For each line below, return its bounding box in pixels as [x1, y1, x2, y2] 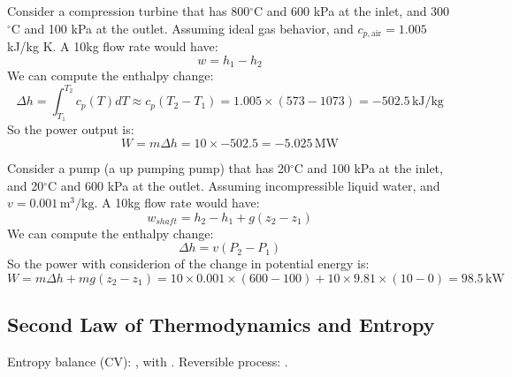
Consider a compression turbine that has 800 [7, 2, 250, 19]
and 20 [7, 176, 44, 194]
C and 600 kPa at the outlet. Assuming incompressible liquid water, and [48, 176, 440, 194]
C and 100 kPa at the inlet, [294, 158, 443, 177]
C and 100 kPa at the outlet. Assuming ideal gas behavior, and [11, 19, 354, 37]
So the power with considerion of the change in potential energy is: [7, 254, 370, 273]
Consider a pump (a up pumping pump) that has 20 [7, 158, 290, 177]
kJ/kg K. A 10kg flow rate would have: [7, 37, 218, 56]
